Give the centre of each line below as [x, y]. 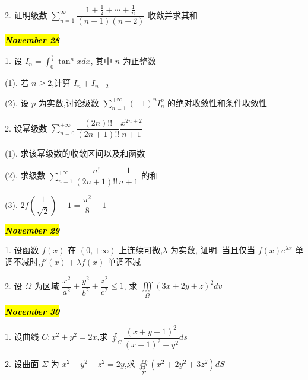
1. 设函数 [22, 250]
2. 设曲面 [22, 364]
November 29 [32, 230]
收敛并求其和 [173, 15]
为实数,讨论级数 [69, 102]
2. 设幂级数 [26, 128]
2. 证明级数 [26, 15]
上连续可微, [141, 250]
